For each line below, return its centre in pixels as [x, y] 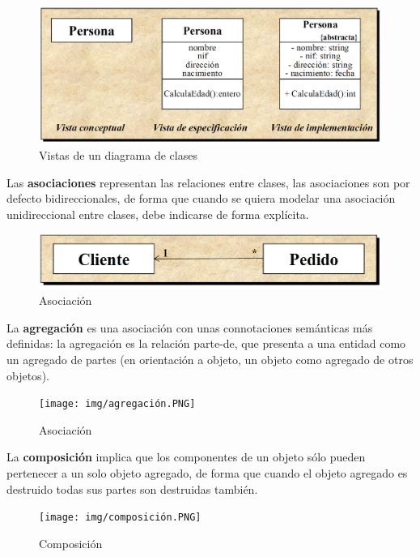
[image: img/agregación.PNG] [117, 404]
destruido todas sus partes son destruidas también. [132, 488]
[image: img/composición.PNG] [120, 518]
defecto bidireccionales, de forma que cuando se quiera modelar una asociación [201, 198]
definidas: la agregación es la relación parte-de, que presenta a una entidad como [206, 343]
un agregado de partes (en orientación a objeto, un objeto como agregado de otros [210, 359]
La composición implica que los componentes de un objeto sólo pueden [186, 457]
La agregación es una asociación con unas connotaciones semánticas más [190, 327]
